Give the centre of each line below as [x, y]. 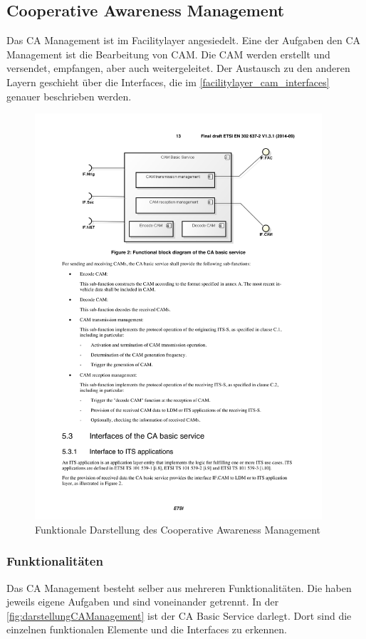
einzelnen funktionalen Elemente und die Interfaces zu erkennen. [147, 629]
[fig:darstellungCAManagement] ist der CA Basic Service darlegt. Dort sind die [179, 615]
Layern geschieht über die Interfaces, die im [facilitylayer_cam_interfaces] [168, 82]
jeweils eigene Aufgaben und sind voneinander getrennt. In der [143, 602]
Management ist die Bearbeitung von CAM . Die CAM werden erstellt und [168, 54]
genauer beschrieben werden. [69, 96]
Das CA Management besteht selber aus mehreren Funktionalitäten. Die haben [179, 587]
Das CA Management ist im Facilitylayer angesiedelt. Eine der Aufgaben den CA [184, 40]
